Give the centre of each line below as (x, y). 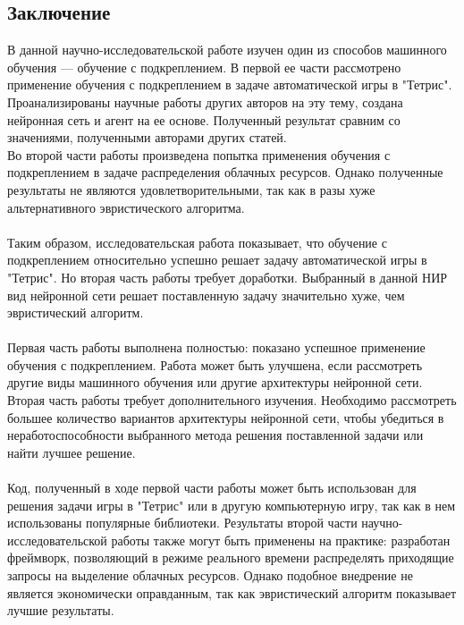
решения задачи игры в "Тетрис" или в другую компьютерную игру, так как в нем (232, 505)
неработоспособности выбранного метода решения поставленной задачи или (215, 435)
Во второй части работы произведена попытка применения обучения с (199, 154)
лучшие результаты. (61, 610)
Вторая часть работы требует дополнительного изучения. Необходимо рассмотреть (232, 400)
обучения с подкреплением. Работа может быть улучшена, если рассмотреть (215, 364)
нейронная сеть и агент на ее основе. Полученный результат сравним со (204, 119)
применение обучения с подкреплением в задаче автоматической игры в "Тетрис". (230, 84)
